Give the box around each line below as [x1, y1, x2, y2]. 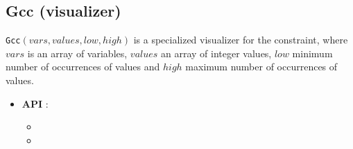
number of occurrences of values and [6, 59, 160, 74]
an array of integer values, [161, 46, 272, 60]
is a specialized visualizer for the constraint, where [133, 32, 348, 47]
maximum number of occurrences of [185, 59, 338, 74]
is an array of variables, [27, 46, 128, 60]
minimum [292, 46, 333, 60]
